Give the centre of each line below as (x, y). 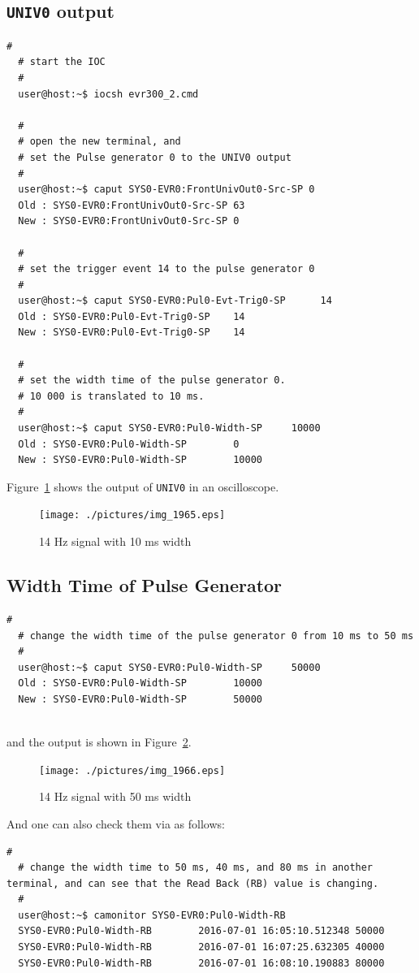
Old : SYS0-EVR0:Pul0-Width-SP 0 (129, 444)
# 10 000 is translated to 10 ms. (111, 396)
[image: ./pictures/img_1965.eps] (132, 515)
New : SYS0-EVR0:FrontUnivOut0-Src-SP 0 (129, 221)
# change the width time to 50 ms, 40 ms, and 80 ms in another (196, 868)
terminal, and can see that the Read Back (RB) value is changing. (193, 883)
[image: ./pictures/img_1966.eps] (132, 770)
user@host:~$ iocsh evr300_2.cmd (108, 94)
